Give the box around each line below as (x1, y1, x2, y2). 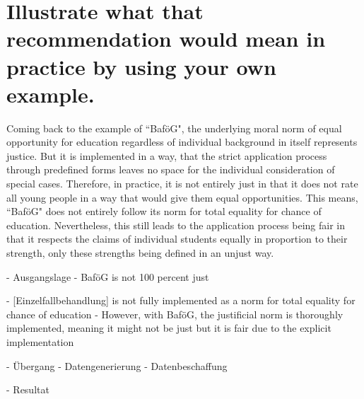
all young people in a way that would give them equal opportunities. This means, (6, 190, 358, 204)
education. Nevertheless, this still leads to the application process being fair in (6, 217, 345, 232)
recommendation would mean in (6, 24, 326, 53)
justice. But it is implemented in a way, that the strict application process (6, 148, 327, 163)
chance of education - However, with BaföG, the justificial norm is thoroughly (6, 306, 344, 321)
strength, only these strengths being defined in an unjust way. (6, 245, 274, 260)
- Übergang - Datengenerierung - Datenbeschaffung (6, 358, 228, 373)
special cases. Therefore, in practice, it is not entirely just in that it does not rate (6, 176, 358, 191)
